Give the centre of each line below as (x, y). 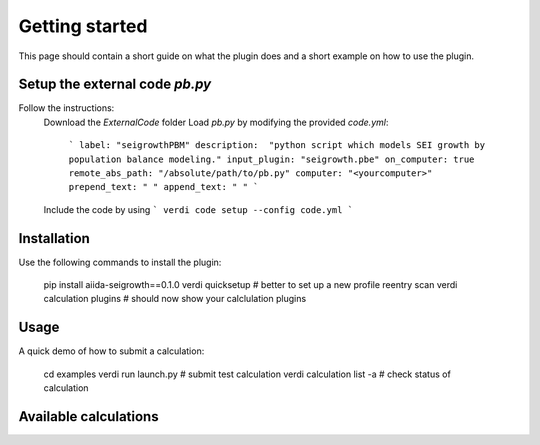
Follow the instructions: (66, 108)
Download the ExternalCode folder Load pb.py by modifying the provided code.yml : (216, 122)
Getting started (83, 26)
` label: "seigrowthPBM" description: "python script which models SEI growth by (276, 145)
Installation (54, 238)
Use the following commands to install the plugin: (120, 262)
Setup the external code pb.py (115, 84)
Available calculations (88, 416)
